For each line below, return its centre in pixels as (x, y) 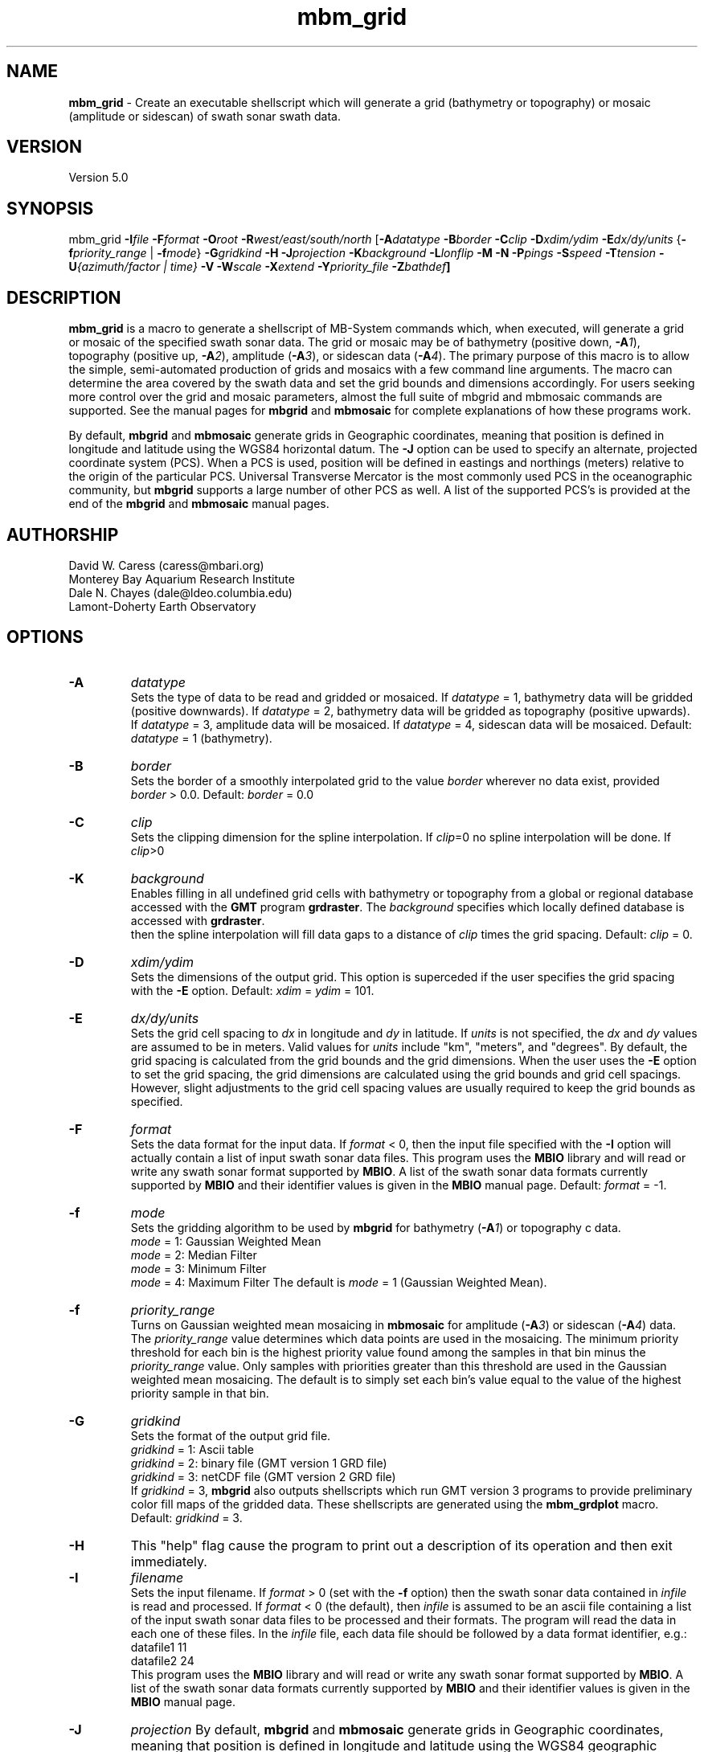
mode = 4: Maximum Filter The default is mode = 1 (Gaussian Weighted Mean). (339, 1282)
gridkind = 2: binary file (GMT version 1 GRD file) (259, 1463)
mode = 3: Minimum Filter (199, 1268)
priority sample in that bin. (200, 1393)
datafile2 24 (162, 1660)
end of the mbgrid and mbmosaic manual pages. (199, 504)
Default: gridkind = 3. (186, 1517)
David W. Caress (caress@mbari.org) (166, 565)
